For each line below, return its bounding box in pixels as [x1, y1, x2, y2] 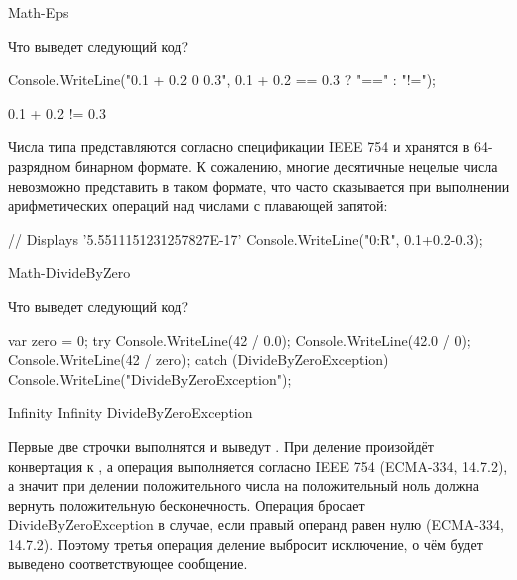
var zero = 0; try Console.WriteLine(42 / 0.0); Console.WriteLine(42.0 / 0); [8, 329, 471, 350]
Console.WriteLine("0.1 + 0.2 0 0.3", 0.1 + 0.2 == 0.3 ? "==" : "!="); [8, 69, 437, 90]
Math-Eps [8, 2, 69, 22]
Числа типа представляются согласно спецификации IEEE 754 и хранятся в [8, 136, 470, 157]
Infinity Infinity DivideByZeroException [8, 402, 253, 423]
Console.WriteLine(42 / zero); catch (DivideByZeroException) [8, 349, 389, 370]
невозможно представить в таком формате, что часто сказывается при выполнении [8, 175, 510, 196]
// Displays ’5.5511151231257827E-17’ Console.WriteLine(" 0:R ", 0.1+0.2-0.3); [8, 228, 483, 249]
